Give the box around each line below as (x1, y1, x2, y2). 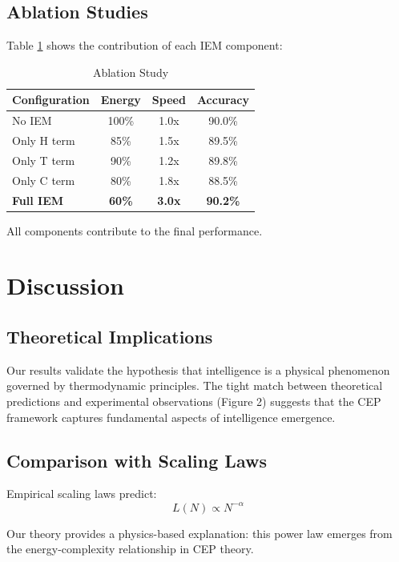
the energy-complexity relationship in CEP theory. (6, 540, 254, 557)
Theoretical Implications (6, 324, 213, 349)
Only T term (12, 151, 75, 168)
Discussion (6, 269, 124, 302)
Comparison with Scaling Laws (6, 448, 267, 472)
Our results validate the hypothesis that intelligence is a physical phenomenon (6, 361, 390, 378)
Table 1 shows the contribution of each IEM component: (6, 37, 283, 54)
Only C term (12, 171, 75, 188)
